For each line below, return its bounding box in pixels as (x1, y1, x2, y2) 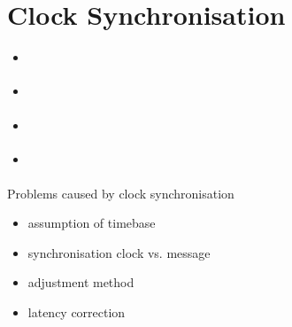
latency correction (27, 302, 126, 321)
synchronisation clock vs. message (27, 243, 211, 261)
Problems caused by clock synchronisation (7, 183, 234, 202)
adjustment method (27, 273, 134, 292)
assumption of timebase (27, 214, 156, 232)
